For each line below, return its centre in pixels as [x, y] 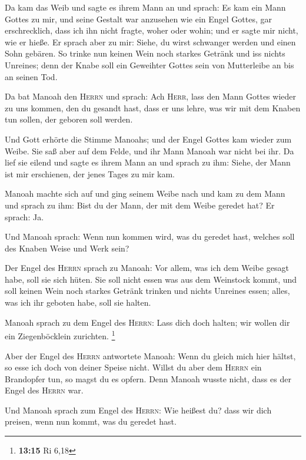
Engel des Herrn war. [44, 390]
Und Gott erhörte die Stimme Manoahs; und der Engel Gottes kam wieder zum [148, 139]
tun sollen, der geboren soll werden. [69, 119]
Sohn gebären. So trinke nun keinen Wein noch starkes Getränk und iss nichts [145, 53]
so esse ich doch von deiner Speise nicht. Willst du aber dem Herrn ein [133, 367]
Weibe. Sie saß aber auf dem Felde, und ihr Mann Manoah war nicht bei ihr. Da [149, 150]
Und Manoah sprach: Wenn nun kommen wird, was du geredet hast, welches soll [150, 236]
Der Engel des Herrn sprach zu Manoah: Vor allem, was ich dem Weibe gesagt [147, 268]
